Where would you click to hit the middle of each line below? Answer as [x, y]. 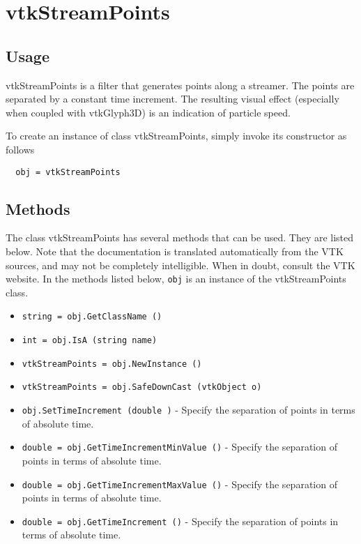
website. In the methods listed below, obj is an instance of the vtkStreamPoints [176, 279]
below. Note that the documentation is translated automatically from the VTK [175, 251]
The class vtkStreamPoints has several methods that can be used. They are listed [180, 237]
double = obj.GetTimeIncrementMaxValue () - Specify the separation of [179, 484]
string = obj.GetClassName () [92, 317]
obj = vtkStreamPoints [68, 172]
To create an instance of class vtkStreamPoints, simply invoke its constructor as [176, 136]
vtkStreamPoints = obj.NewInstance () [112, 364]
